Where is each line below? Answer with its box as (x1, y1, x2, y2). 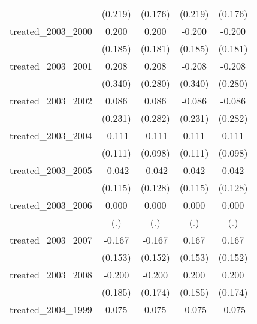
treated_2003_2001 (10, 59, 92, 73)
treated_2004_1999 (10, 302, 92, 316)
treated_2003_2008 (10, 268, 92, 281)
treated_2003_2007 (10, 233, 92, 247)
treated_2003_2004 (10, 128, 92, 142)
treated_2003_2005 (10, 163, 92, 177)
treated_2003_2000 (10, 24, 92, 38)
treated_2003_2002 (10, 94, 92, 107)
